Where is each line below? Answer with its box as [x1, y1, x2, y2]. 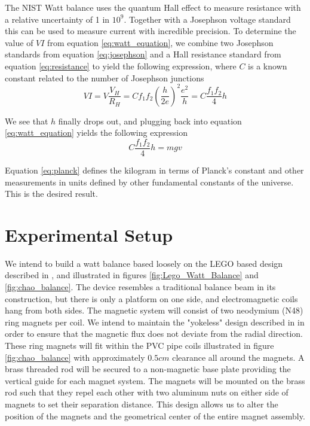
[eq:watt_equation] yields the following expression [5, 126, 188, 139]
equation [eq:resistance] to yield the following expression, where [5, 59, 237, 72]
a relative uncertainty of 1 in [5, 13, 110, 25]
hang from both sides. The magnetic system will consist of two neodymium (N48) [5, 304, 303, 317]
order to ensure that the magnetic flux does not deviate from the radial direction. [5, 327, 303, 340]
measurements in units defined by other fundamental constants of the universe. [5, 175, 294, 188]
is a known [248, 59, 287, 72]
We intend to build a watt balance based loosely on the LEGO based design [5, 257, 283, 269]
